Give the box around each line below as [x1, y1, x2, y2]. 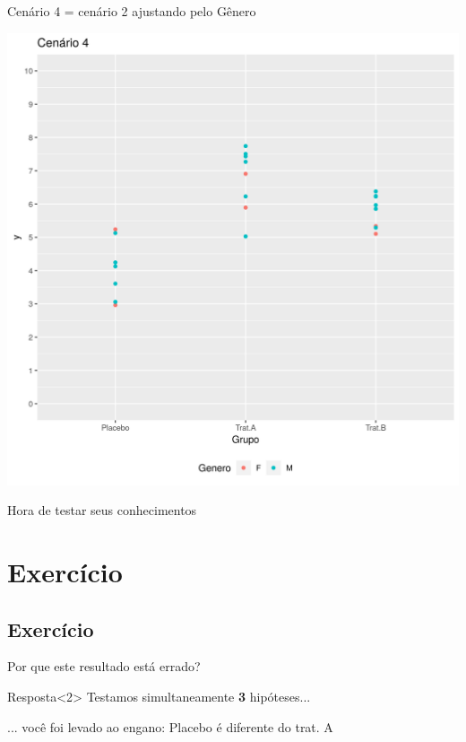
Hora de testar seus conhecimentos [7, 501, 197, 519]
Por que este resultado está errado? [7, 657, 201, 676]
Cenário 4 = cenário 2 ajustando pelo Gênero [7, 2, 256, 20]
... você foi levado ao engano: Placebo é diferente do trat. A [7, 717, 333, 736]
